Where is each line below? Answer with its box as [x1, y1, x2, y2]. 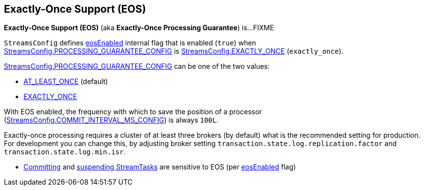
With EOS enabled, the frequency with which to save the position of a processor [4, 107, 262, 116]
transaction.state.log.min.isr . [4, 148, 126, 156]
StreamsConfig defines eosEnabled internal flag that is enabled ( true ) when [4, 39, 256, 47]
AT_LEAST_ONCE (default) [24, 77, 108, 86]
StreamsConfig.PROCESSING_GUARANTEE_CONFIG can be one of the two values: [4, 62, 270, 71]
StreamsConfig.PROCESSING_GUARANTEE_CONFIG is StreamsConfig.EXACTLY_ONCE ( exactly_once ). [4, 47, 344, 56]
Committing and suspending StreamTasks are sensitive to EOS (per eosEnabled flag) [24, 163, 296, 171]
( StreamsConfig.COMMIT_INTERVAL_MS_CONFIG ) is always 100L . [4, 116, 219, 125]
